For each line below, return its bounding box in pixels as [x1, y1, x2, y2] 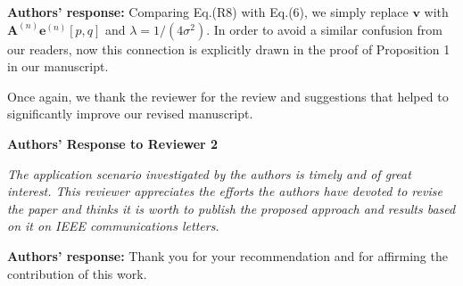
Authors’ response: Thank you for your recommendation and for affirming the [7, 246, 448, 265]
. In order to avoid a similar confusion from [206, 20, 443, 38]
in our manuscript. [7, 57, 109, 76]
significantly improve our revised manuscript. [7, 104, 253, 123]
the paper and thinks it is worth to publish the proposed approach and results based [7, 199, 456, 217]
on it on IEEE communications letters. [7, 217, 219, 235]
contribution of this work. [7, 264, 147, 282]
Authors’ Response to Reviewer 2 [7, 134, 219, 152]
